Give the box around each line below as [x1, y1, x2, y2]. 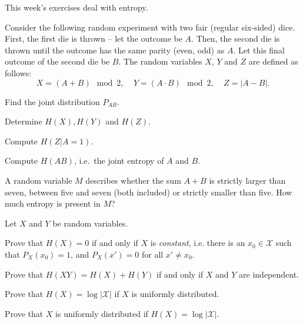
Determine [5, 115, 42, 127]
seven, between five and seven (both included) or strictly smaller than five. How [5, 185, 292, 198]
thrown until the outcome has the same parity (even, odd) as [5, 43, 225, 56]
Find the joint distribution [5, 95, 100, 107]
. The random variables [118, 55, 202, 67]
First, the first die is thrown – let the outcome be [5, 32, 182, 45]
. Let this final [233, 43, 285, 56]
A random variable [5, 174, 72, 186]
